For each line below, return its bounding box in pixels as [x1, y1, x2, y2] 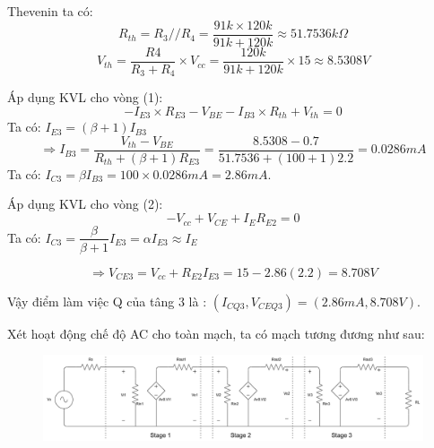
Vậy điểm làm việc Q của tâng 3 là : [7, 291, 207, 310]
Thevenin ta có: [7, 2, 93, 20]
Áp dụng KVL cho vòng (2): [7, 194, 163, 213]
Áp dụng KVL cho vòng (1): [7, 88, 163, 107]
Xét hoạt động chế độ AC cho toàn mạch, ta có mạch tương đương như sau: [7, 323, 425, 342]
